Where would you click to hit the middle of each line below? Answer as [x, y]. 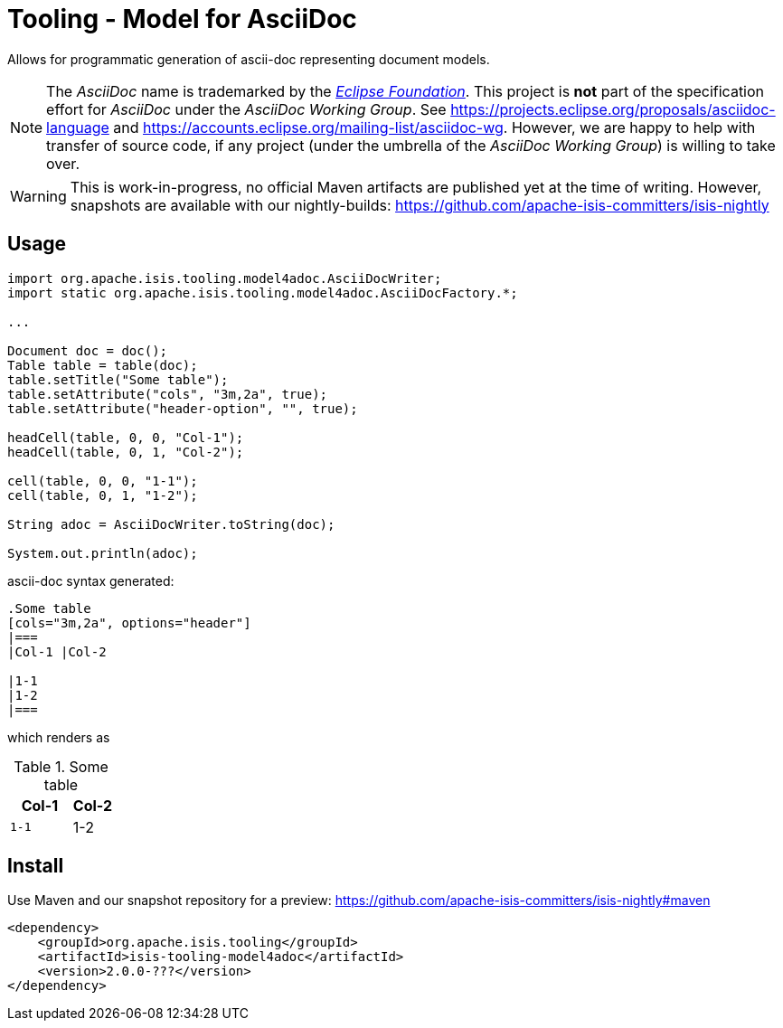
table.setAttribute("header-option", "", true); [183, 408]
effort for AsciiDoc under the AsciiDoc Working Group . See [246, 109]
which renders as [59, 737]
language [78, 127]
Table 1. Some [61, 766]
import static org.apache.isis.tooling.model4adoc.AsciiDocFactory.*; [263, 292]
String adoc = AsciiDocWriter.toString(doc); [171, 524]
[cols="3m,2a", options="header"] [129, 622]
